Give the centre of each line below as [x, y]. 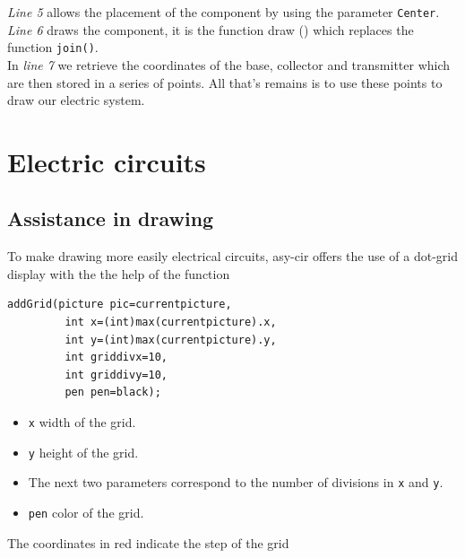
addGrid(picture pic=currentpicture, [120, 305]
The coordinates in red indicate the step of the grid [148, 542]
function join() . [53, 47]
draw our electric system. [76, 100]
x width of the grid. [82, 422]
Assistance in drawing [111, 218]
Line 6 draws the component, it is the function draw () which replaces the [211, 29]
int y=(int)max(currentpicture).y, [171, 340]
